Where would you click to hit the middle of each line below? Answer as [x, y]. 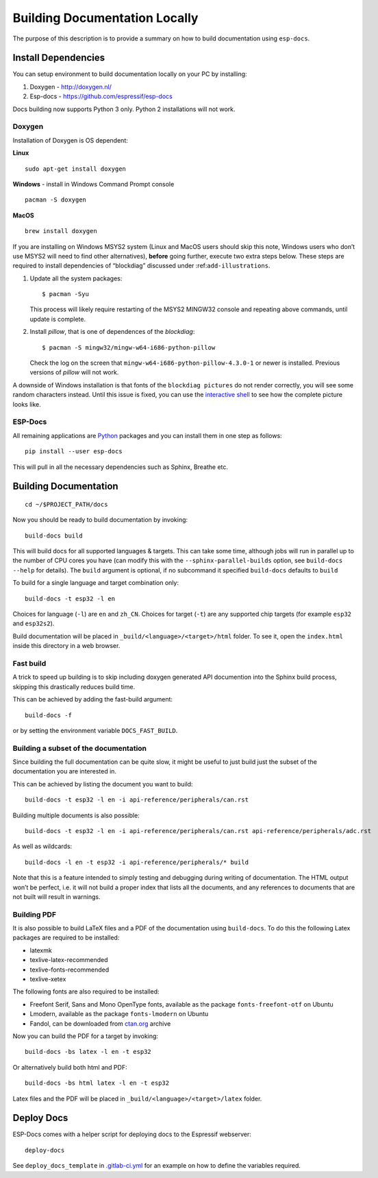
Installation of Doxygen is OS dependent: [70, 140]
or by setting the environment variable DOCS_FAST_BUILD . [95, 730]
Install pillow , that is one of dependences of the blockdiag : [112, 332]
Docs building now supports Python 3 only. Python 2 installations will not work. [124, 109]
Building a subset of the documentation [80, 748]
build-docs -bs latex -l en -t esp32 [88, 1052]
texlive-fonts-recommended [70, 970]
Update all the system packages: [76, 278]
